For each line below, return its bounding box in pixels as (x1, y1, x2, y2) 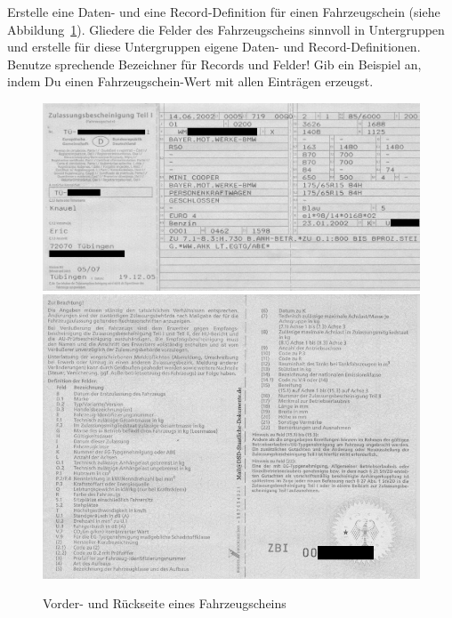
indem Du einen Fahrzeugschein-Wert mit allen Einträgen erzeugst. (7, 72, 374, 91)
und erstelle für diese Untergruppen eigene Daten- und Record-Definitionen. (7, 37, 421, 56)
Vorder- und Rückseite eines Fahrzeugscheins (43, 594, 287, 613)
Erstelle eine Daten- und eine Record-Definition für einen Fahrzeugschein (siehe (7, 3, 440, 20)
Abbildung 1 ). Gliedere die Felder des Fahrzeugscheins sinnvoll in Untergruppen (7, 20, 445, 38)
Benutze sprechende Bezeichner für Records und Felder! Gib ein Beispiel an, (7, 54, 422, 73)
